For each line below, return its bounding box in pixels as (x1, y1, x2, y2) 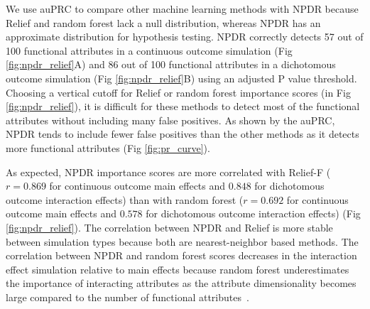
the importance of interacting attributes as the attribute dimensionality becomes (6, 276, 357, 291)
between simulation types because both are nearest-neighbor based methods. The (6, 234, 359, 249)
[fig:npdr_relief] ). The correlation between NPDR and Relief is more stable (6, 219, 333, 234)
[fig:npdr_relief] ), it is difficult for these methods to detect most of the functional (6, 99, 360, 114)
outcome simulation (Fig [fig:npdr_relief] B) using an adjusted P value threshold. (6, 70, 357, 85)
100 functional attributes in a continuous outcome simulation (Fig (6, 43, 293, 58)
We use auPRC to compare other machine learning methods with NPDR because (6, 1, 359, 16)
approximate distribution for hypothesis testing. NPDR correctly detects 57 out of (6, 29, 364, 44)
